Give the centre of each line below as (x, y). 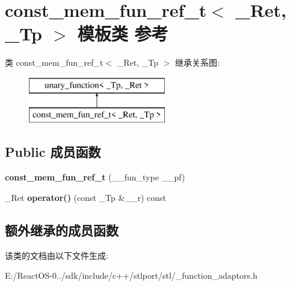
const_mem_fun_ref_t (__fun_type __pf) (95, 177)
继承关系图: (197, 62)
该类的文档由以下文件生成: (57, 255)
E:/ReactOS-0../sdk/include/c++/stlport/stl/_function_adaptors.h (131, 275)
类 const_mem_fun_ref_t (54, 62)
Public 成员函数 (53, 152)
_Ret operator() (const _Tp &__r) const (85, 197)
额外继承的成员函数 (62, 230)
